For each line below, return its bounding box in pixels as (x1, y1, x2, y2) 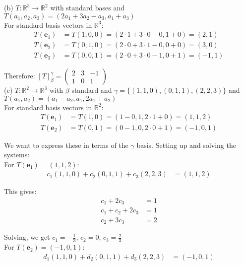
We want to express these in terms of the (4, 139, 128, 150)
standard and (71, 85, 112, 95)
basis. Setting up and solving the (136, 139, 236, 150)
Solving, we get (4, 232, 50, 242)
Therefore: (4, 70, 35, 81)
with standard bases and (50, 2, 125, 12)
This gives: (4, 186, 37, 197)
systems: (4, 149, 30, 160)
